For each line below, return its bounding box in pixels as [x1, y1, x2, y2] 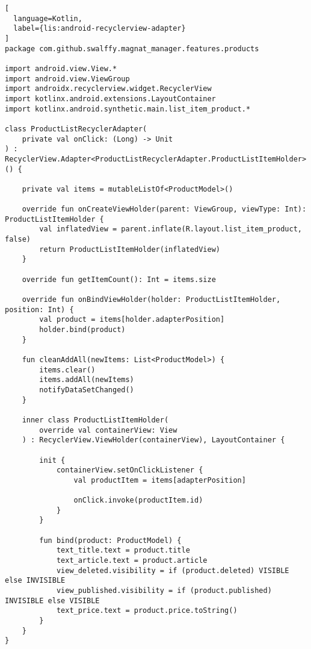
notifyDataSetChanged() [39, 385, 134, 394]
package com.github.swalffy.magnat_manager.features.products [5, 44, 259, 53]
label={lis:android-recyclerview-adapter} [13, 24, 186, 33]
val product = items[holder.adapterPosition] [39, 315, 225, 324]
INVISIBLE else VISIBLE [5, 596, 100, 605]
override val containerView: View [39, 425, 177, 434]
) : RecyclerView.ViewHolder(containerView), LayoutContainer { [22, 436, 285, 445]
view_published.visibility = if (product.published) [56, 586, 272, 595]
